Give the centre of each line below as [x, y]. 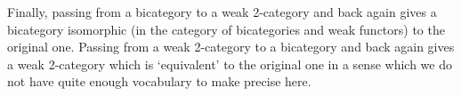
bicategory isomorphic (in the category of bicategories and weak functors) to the [226, 29]
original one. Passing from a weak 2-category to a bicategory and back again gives [231, 47]
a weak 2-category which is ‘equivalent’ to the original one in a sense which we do [230, 64]
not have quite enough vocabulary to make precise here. [159, 81]
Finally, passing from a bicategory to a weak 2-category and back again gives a [222, 12]
